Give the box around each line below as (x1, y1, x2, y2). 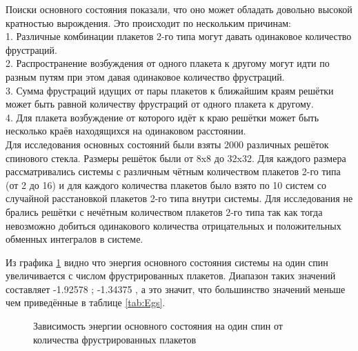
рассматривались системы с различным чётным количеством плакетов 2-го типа (6, 164, 341, 179)
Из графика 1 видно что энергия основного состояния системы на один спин (6, 254, 328, 269)
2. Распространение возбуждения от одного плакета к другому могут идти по (6, 56, 330, 70)
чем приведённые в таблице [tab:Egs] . (6, 295, 166, 310)
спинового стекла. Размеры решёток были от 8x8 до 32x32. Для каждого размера (6, 150, 346, 165)
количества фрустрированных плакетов (33, 332, 197, 346)
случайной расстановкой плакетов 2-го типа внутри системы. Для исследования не (6, 191, 353, 205)
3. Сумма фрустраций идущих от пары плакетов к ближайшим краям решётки (6, 83, 334, 97)
